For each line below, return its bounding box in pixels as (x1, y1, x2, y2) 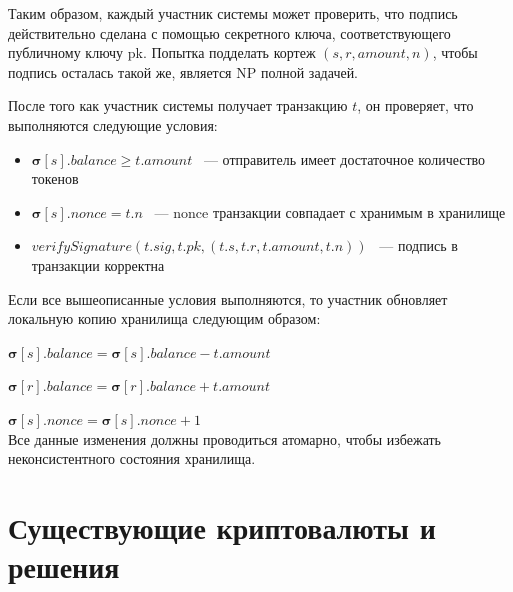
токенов (31, 168, 79, 189)
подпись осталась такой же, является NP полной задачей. (8, 61, 359, 82)
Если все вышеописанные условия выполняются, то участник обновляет (8, 288, 448, 309)
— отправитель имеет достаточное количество (203, 148, 486, 169)
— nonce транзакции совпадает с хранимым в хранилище (154, 201, 506, 222)
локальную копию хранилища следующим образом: (8, 308, 321, 329)
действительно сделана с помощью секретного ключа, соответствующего (8, 22, 451, 43)
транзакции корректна (31, 254, 165, 275)
